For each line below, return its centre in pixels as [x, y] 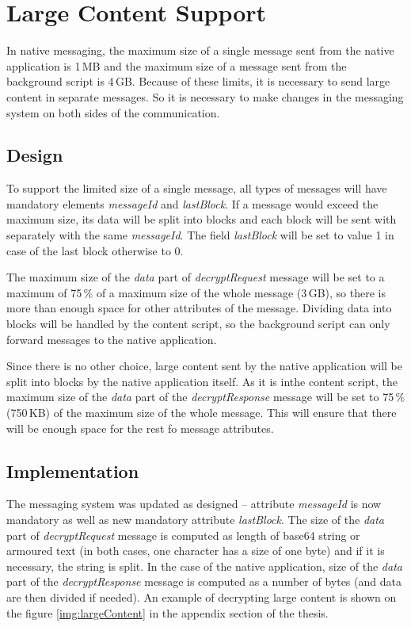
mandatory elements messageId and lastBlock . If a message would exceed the [192, 203]
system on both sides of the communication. [113, 112]
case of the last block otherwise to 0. [95, 250]
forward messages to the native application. [112, 339]
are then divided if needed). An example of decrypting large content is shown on [202, 596]
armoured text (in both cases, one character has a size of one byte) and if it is [196, 551]
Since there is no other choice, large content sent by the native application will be [204, 366]
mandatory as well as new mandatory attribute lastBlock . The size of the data [195, 519]
